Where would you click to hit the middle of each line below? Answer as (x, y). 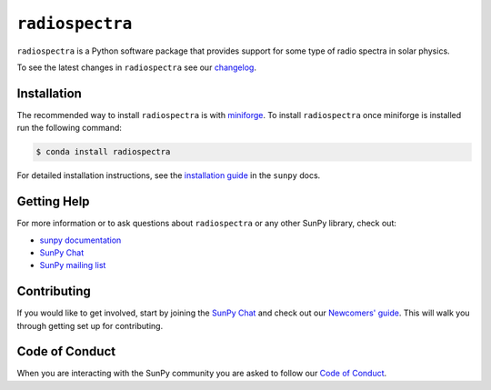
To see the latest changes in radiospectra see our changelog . (136, 67)
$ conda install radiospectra (103, 152)
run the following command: (70, 128)
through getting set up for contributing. (90, 325)
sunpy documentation (80, 240)
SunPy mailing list (73, 265)
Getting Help (53, 201)
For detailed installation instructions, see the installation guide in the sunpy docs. (169, 175)
